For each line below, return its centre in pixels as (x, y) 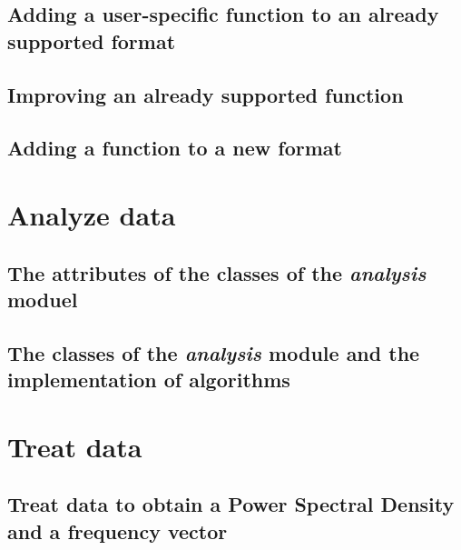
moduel (43, 299)
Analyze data (92, 214)
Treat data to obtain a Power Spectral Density (231, 504)
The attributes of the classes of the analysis (217, 272)
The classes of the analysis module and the (214, 352)
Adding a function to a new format (175, 148)
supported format (92, 40)
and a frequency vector (118, 530)
